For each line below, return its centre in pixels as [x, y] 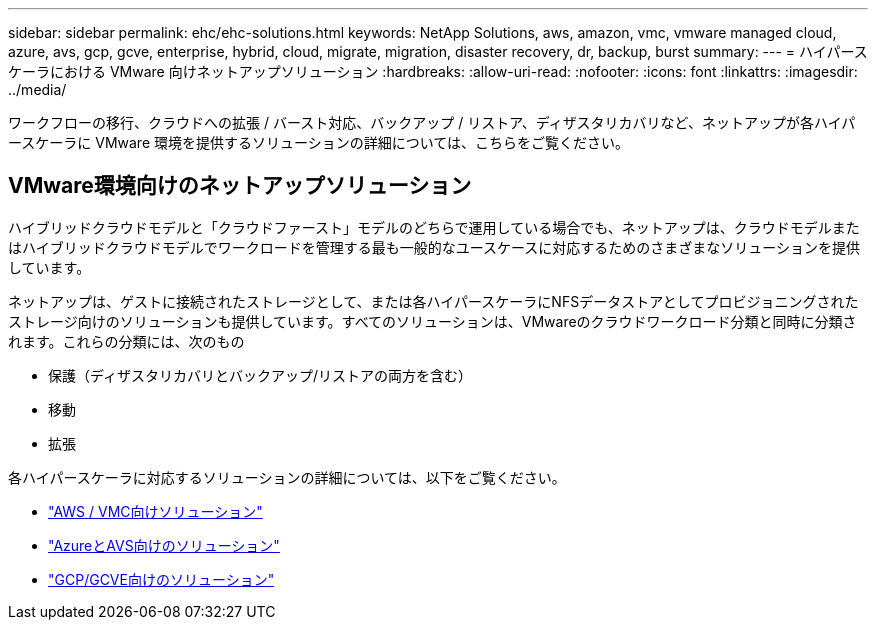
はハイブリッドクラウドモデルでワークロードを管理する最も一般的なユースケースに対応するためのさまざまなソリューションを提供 [434, 247]
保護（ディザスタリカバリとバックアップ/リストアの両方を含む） [260, 375]
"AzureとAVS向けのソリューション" [164, 545]
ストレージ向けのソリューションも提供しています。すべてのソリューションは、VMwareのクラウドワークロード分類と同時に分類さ [432, 321]
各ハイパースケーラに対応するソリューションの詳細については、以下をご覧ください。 [287, 477]
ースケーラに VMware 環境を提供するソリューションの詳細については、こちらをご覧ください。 [319, 142]
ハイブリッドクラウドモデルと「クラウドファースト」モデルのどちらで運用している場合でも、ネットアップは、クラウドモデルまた [434, 227]
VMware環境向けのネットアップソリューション [240, 186]
